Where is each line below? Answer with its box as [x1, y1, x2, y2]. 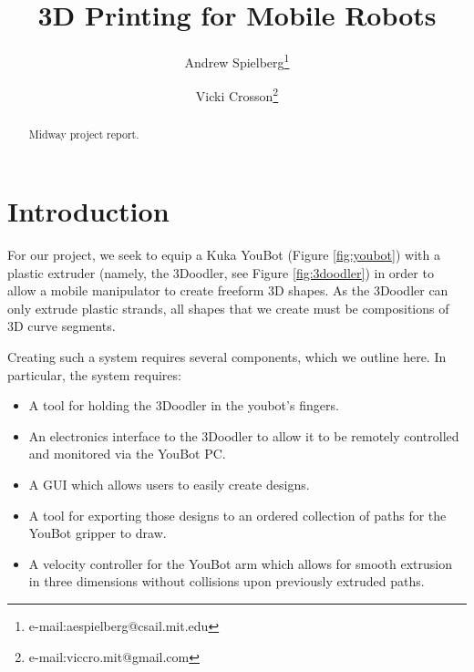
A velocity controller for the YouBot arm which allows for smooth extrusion [28, 553, 453, 573]
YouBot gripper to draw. [28, 523, 167, 543]
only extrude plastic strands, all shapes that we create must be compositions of [7, 298, 449, 317]
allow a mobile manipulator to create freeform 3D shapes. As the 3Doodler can [7, 281, 448, 300]
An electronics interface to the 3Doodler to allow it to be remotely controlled [28, 426, 459, 445]
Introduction [7, 192, 170, 230]
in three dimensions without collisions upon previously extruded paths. [28, 572, 425, 591]
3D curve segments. [7, 316, 116, 336]
